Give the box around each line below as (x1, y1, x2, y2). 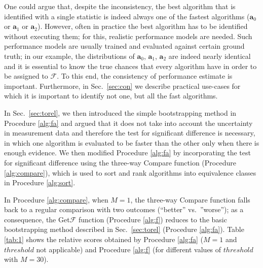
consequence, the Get (4, 214, 70, 224)
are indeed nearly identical (168, 50, 251, 61)
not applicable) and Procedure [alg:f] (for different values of (36, 244, 221, 254)
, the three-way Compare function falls (130, 194, 250, 205)
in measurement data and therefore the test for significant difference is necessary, (4, 127, 255, 138)
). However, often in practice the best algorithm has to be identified (37, 21, 248, 31)
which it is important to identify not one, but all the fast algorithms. (4, 90, 218, 101)
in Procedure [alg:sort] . (4, 177, 76, 188)
